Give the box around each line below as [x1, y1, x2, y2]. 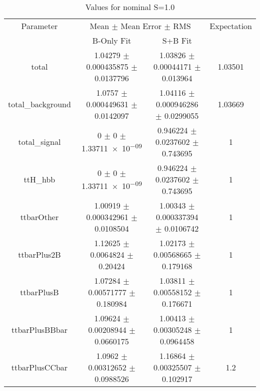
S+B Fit [162, 35, 192, 46]
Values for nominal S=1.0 [85, 1, 175, 13]
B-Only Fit [92, 35, 131, 46]
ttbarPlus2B [18, 249, 61, 260]
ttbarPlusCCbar [11, 361, 68, 373]
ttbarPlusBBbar [11, 324, 67, 335]
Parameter [21, 20, 58, 32]
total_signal [18, 136, 61, 147]
